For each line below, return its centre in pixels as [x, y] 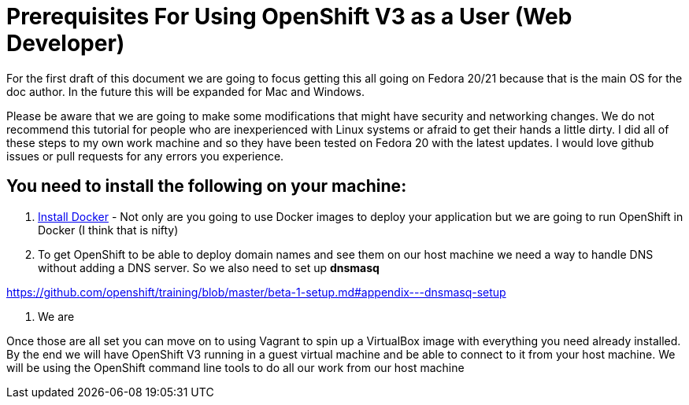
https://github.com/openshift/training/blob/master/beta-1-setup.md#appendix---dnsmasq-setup [256, 292]
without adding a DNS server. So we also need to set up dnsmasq [209, 267]
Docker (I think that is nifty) [108, 230]
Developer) [66, 43]
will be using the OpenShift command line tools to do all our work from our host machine [235, 367]
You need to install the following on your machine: [207, 186]
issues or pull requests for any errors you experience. [145, 156]
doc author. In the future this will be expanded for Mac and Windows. [185, 91]
